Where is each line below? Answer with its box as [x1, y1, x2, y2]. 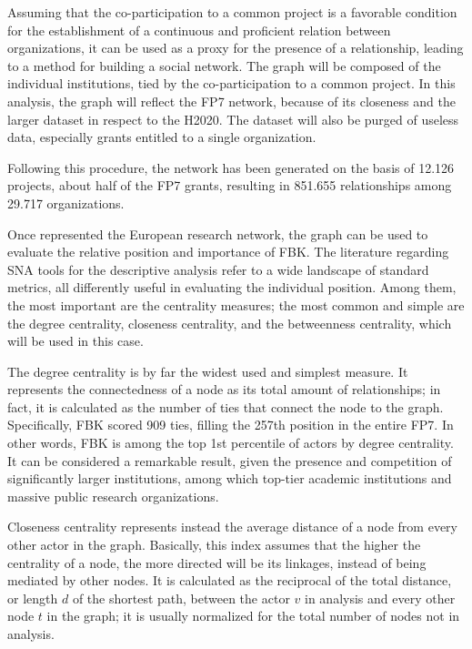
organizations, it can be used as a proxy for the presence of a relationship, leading [7, 38, 464, 57]
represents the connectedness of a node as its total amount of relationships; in [7, 380, 441, 399]
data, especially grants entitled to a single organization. [7, 127, 316, 147]
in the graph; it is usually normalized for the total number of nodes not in [46, 606, 460, 625]
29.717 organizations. [7, 193, 125, 212]
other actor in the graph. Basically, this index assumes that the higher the [7, 535, 421, 554]
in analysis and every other [305, 588, 456, 607]
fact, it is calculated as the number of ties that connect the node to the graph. [7, 397, 444, 416]
